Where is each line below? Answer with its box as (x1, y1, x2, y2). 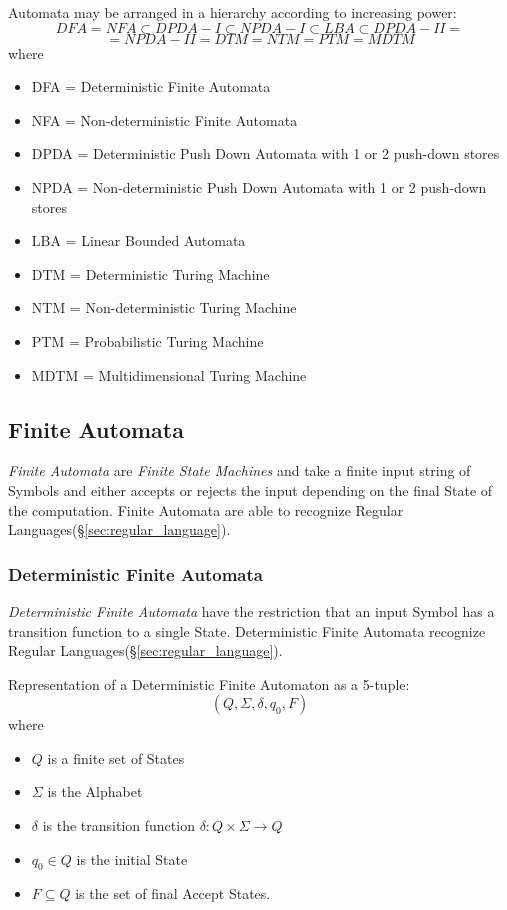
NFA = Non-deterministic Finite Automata (31, 109, 298, 130)
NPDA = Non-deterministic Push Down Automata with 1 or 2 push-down (31, 176, 487, 197)
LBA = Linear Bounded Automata (31, 230, 246, 251)
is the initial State (76, 848, 188, 869)
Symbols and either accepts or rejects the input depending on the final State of (8, 479, 493, 500)
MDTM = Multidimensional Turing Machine (31, 364, 307, 385)
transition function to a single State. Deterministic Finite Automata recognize (8, 620, 486, 641)
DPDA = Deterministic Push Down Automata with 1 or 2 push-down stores (31, 143, 500, 164)
